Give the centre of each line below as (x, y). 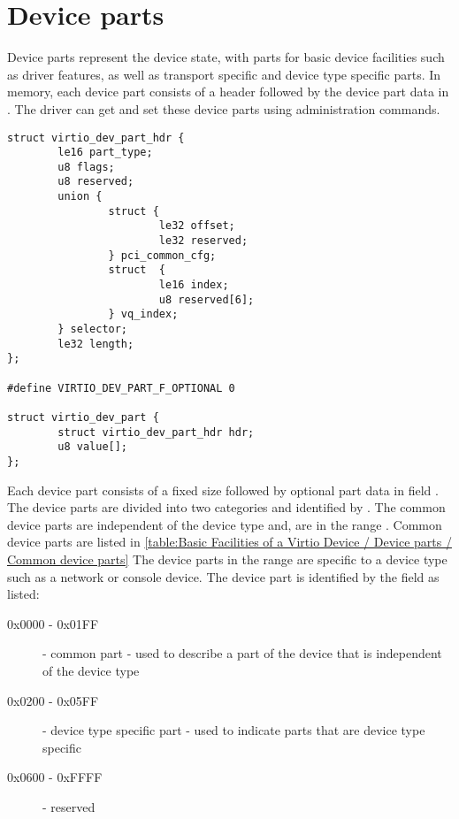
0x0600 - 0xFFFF (55, 777)
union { (80, 197)
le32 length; (96, 344)
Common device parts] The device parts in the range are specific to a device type (227, 559)
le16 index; (194, 285)
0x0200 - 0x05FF (53, 700)
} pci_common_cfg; (162, 255)
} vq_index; (143, 314)
